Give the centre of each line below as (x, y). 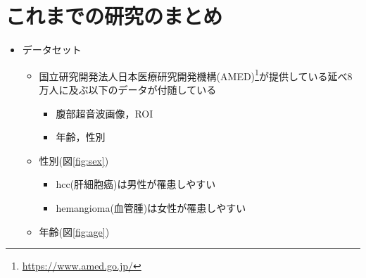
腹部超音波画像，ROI (105, 113)
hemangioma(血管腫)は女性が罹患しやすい (151, 207)
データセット (52, 50)
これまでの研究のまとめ (114, 16)
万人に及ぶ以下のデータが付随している (128, 89)
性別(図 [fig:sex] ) (74, 160)
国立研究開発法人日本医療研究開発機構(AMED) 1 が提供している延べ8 (196, 75)
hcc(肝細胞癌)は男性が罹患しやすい (136, 184)
